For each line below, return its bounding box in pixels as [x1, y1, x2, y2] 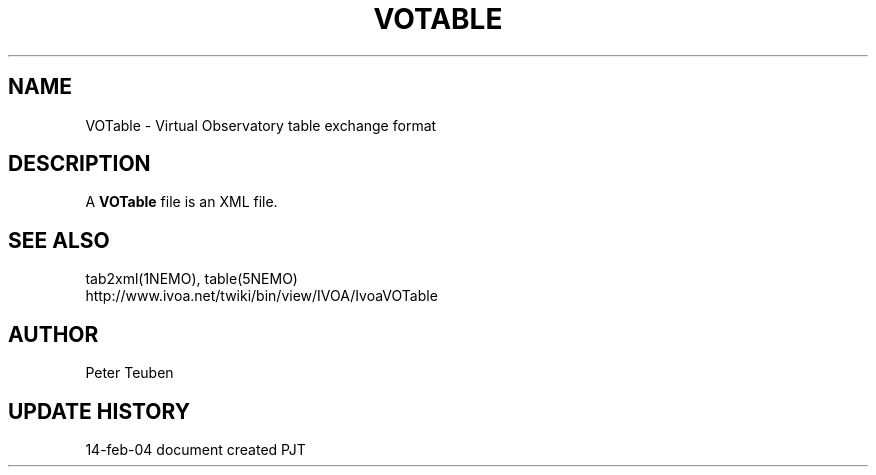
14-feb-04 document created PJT [85, 440, 306, 458]
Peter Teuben [85, 364, 174, 382]
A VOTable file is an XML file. [85, 193, 278, 211]
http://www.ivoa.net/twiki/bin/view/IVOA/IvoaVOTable [85, 287, 438, 305]
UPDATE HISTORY [8, 398, 191, 424]
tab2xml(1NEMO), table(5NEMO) [85, 270, 298, 288]
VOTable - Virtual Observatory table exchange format [85, 116, 437, 134]
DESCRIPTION [8, 151, 151, 177]
